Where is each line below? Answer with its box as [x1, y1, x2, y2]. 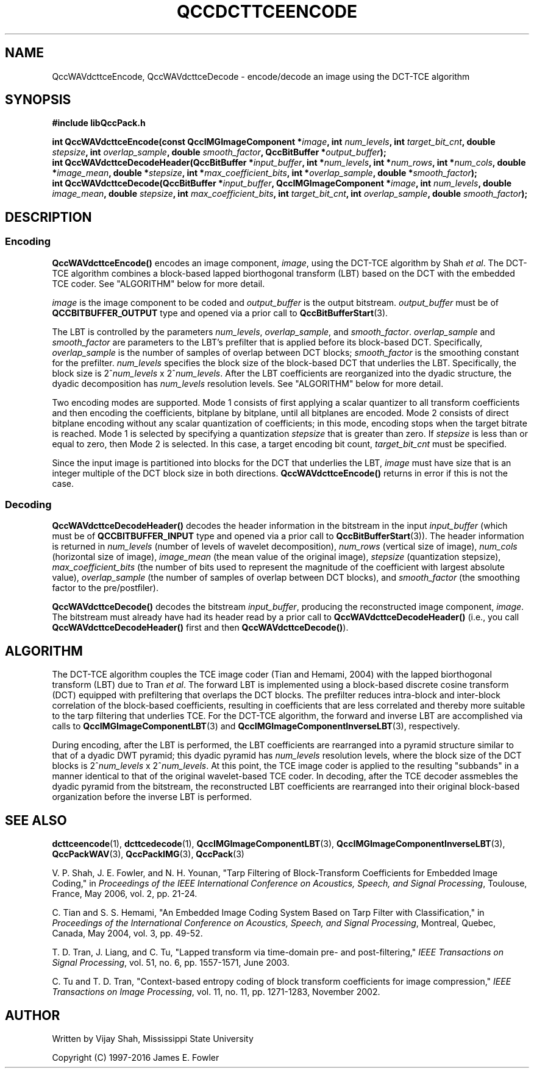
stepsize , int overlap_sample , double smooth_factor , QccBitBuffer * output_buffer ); [52, 147, 386, 158]
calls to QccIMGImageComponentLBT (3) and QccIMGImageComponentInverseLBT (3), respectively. [52, 721, 460, 732]
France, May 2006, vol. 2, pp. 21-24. [52, 888, 198, 899]
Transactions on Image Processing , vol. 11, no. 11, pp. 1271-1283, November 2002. [52, 986, 380, 997]
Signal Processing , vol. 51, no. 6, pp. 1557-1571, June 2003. [52, 957, 290, 968]
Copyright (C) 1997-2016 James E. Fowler [52, 1052, 219, 1063]
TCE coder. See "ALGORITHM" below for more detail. [52, 278, 265, 289]
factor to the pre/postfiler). [52, 583, 158, 593]
